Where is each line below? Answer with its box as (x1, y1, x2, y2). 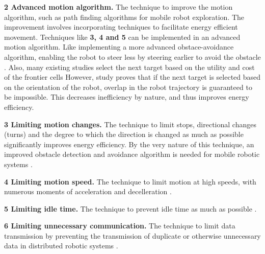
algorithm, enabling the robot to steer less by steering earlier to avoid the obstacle (4, 51, 261, 62)
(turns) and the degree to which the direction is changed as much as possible (4, 129, 244, 140)
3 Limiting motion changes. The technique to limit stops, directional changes (4, 119, 256, 129)
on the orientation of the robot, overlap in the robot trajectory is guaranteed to (4, 81, 252, 92)
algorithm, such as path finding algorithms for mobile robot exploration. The (4, 11, 245, 22)
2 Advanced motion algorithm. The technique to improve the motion (4, 2, 233, 12)
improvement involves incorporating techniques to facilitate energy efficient (4, 21, 238, 32)
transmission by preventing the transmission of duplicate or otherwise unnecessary (4, 230, 261, 241)
